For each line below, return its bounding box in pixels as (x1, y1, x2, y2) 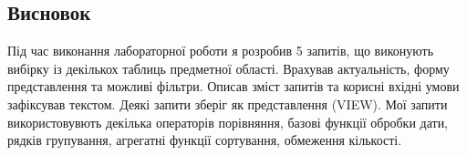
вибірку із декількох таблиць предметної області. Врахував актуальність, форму (7, 58, 450, 77)
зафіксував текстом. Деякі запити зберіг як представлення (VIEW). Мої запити (7, 94, 448, 113)
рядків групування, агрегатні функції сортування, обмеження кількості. (7, 130, 402, 150)
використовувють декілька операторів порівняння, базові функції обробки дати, (7, 112, 449, 131)
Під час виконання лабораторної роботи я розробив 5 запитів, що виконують (7, 41, 434, 60)
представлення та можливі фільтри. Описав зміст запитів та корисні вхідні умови (7, 77, 460, 96)
